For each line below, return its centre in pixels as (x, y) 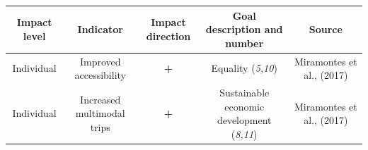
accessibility (100, 75)
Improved (100, 61)
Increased (100, 99)
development (244, 120)
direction (168, 36)
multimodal (100, 113)
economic (245, 106)
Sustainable (245, 92)
